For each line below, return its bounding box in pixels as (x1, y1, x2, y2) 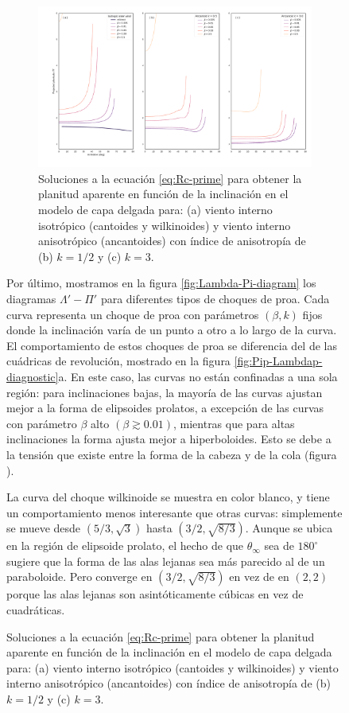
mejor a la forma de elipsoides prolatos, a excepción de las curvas (6, 399, 324, 416)
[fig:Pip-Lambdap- (234, 353, 323, 369)
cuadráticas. (6, 602, 65, 618)
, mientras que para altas (173, 415, 295, 431)
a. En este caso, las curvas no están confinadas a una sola (58, 368, 338, 384)
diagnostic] (6, 368, 59, 384)
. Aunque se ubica (245, 520, 333, 536)
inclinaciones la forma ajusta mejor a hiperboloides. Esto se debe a (6, 431, 332, 447)
